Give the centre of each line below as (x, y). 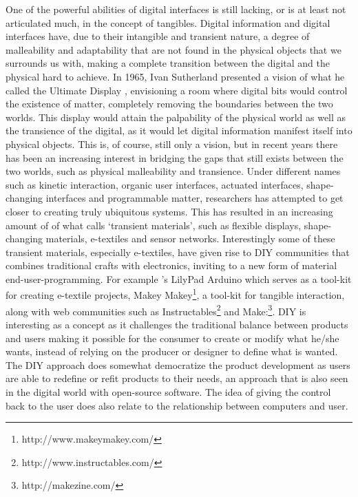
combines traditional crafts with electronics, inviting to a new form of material (171, 265)
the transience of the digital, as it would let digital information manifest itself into (179, 130)
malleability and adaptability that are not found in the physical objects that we (173, 49)
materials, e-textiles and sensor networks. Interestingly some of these (190, 239)
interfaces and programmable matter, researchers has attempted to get (194, 198)
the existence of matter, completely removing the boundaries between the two (169, 104)
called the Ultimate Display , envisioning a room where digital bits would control (177, 90)
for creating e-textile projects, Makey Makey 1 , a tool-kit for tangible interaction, (175, 294)
